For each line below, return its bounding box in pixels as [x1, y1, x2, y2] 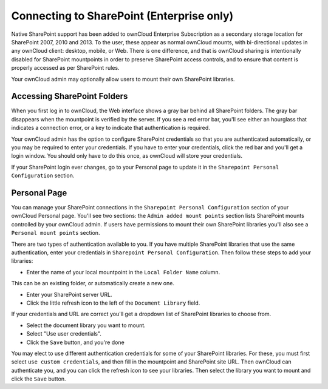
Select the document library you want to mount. [26, 322, 146, 329]
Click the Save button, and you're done [26, 339, 125, 346]
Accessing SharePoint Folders [11, 91, 128, 101]
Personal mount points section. [11, 229, 100, 237]
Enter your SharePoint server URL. [26, 291, 112, 298]
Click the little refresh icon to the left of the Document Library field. [26, 299, 200, 306]
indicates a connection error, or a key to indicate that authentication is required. [11, 124, 211, 132]
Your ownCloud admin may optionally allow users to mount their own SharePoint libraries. [11, 75, 235, 83]
